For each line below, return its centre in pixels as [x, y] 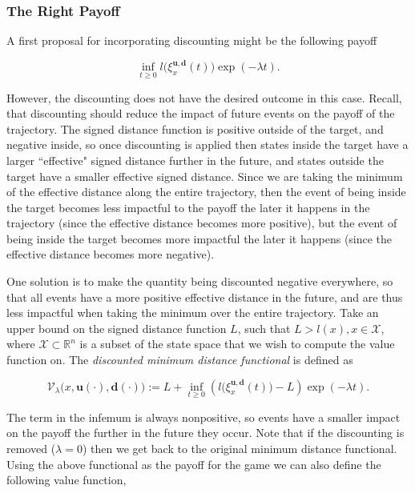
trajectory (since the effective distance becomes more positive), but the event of [202, 223]
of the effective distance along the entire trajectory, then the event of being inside [206, 192]
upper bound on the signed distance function [117, 328]
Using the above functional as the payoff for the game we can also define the [194, 464]
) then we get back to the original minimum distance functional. [240, 449]
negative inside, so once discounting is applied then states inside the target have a [207, 144]
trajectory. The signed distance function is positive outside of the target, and [195, 128]
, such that [264, 328]
